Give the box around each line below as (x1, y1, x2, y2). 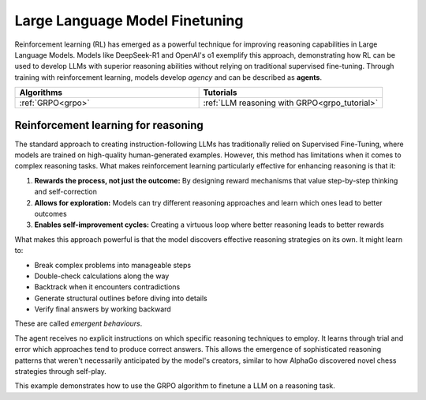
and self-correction (34, 187, 98, 197)
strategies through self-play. (14, 367, 106, 376)
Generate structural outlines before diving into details (34, 293, 208, 303)
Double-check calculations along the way (34, 271, 170, 281)
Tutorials (203, 87, 237, 98)
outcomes (34, 209, 67, 218)
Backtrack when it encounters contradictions (34, 282, 181, 292)
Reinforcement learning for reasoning (14, 119, 204, 132)
